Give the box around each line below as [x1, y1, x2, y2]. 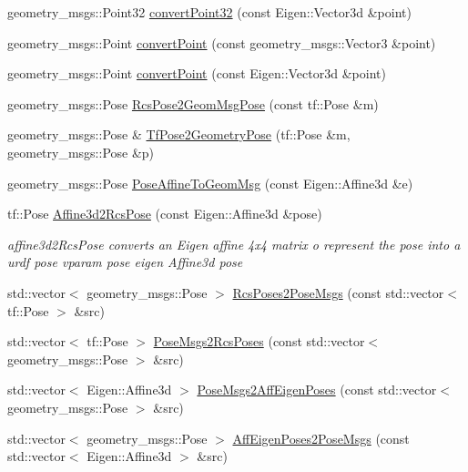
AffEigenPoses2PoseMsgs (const [232, 428, 410, 447]
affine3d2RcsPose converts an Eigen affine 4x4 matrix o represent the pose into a [7, 234, 461, 253]
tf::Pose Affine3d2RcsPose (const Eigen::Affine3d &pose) [7, 204, 322, 223]
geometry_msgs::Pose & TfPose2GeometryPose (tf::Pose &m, [7, 125, 351, 144]
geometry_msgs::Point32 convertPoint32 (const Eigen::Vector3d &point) [7, 3, 412, 21]
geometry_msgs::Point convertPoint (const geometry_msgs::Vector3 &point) [7, 33, 436, 52]
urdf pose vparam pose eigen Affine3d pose [7, 252, 243, 272]
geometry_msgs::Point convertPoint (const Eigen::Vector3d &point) [7, 64, 386, 83]
